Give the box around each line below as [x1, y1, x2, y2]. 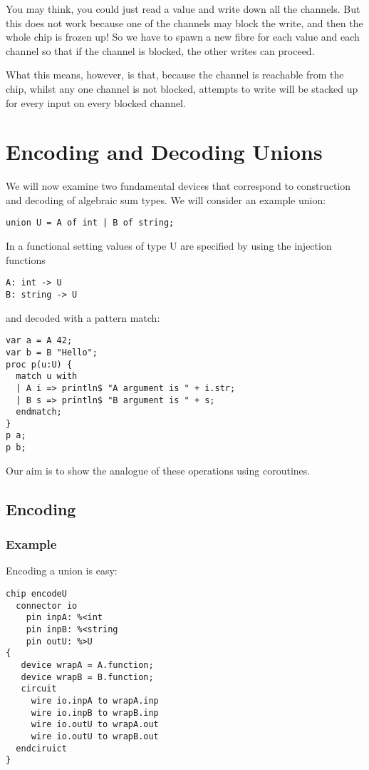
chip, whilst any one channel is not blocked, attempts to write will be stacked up [6, 81, 358, 96]
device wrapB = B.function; [21, 672, 154, 682]
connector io [16, 600, 78, 611]
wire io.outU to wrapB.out [31, 731, 159, 741]
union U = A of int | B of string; [6, 218, 175, 228]
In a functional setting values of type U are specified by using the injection [6, 238, 332, 253]
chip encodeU [6, 588, 67, 599]
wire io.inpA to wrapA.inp [31, 695, 159, 706]
